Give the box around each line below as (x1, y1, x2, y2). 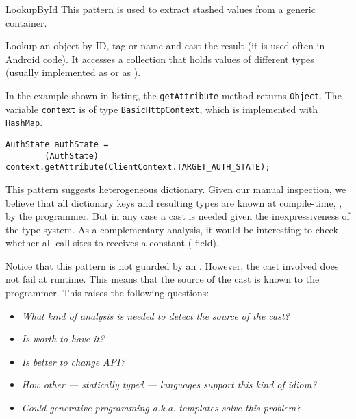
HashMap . (5, 115, 43, 129)
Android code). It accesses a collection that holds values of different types (5, 51, 314, 66)
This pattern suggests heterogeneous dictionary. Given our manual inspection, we (5, 181, 346, 196)
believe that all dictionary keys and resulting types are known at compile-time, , (5, 195, 342, 209)
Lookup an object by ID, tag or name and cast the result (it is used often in (5, 38, 325, 53)
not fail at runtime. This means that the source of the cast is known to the (5, 272, 320, 286)
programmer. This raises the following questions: (5, 285, 209, 300)
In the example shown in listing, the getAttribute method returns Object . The (5, 88, 342, 102)
